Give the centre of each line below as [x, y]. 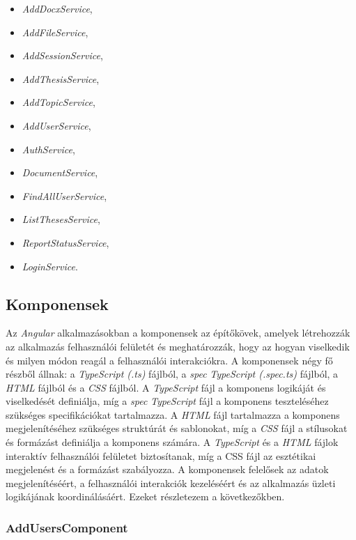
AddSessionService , [62, 55]
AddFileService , [55, 32]
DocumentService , [60, 172]
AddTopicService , [59, 102]
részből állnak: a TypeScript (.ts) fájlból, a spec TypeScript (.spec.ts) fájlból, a [172, 374]
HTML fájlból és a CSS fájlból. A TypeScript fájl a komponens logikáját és [166, 387]
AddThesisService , [61, 78]
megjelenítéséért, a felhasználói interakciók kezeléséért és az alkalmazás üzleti [171, 483]
